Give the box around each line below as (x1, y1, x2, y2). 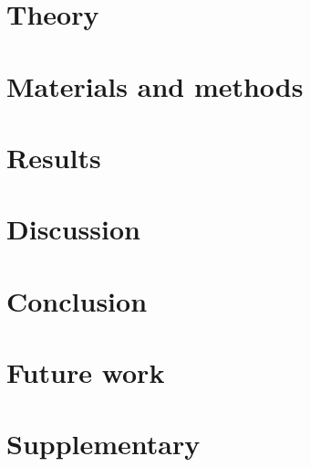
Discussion (6, 210, 140, 248)
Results (6, 138, 101, 175)
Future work (6, 354, 165, 391)
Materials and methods (6, 67, 304, 104)
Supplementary (6, 425, 201, 462)
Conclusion (6, 281, 148, 319)
